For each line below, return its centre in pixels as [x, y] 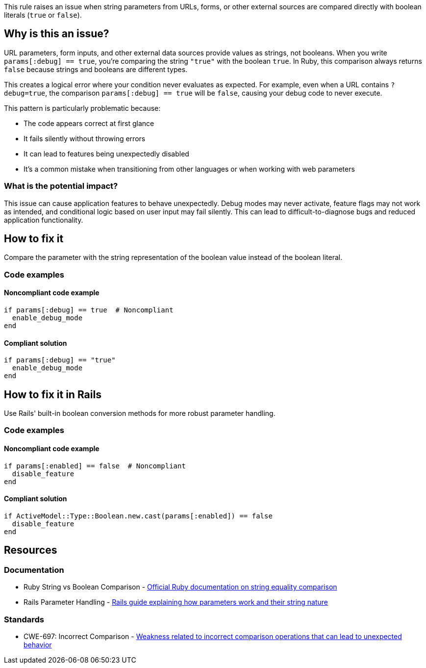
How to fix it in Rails [53, 394]
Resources [31, 550]
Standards [24, 619]
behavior [38, 644]
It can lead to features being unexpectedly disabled [106, 154]
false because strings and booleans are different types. [96, 69]
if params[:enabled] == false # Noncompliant [95, 466]
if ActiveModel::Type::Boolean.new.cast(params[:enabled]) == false [138, 516]
